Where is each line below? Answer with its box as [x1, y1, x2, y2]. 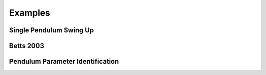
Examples [9, 7, 50, 18]
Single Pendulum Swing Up [9, 26, 94, 34]
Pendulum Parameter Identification [9, 57, 119, 66]
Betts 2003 [9, 42, 44, 50]
